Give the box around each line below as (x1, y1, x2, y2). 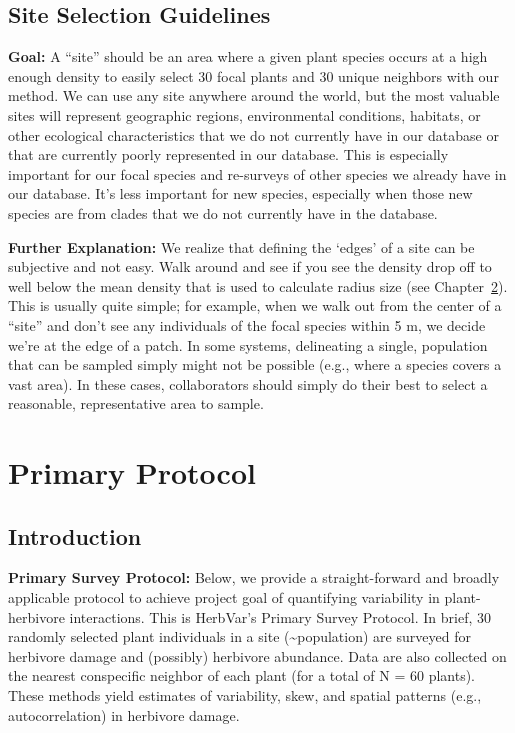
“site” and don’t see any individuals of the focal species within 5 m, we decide (8, 314, 486, 335)
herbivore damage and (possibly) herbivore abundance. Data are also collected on (8, 645, 507, 666)
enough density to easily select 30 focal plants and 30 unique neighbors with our (8, 65, 499, 86)
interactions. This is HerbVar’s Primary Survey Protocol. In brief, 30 (69, 606, 491, 627)
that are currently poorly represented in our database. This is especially (8, 144, 449, 165)
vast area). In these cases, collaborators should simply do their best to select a (8, 373, 488, 394)
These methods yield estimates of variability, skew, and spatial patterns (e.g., (8, 685, 482, 706)
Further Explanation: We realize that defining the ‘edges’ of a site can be (8, 236, 475, 257)
